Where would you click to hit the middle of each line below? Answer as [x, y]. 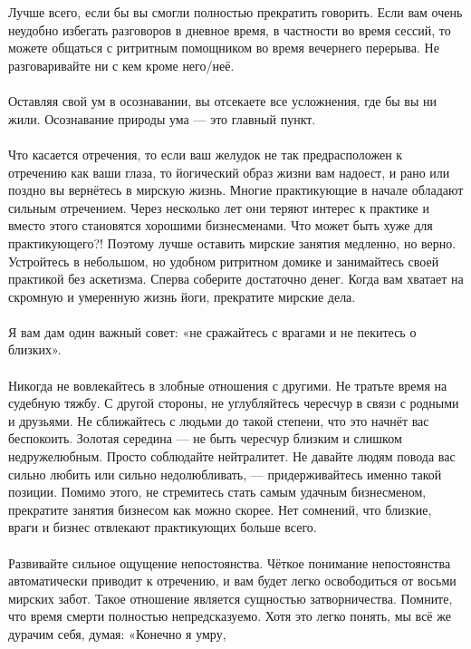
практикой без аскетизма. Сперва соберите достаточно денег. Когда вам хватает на [236, 279]
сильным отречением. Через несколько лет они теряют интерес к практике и [219, 207]
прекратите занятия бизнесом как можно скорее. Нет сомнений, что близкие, [220, 509]
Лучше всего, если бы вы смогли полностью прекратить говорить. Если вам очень [235, 12]
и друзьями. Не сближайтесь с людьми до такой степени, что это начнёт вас [219, 420]
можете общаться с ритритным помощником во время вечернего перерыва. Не [224, 48]
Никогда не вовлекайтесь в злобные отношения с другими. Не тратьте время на [228, 385]
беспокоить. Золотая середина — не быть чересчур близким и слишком [205, 438]
